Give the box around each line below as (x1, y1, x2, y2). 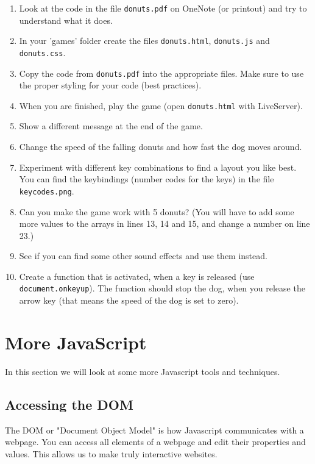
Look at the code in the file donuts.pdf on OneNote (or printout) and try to (19, 2, 307, 14)
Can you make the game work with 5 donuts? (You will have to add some (19, 205, 294, 218)
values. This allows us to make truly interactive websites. (5, 447, 218, 460)
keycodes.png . (19, 184, 74, 197)
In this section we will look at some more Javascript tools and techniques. (5, 365, 280, 377)
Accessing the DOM (5, 394, 133, 413)
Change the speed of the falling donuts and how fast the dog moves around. (19, 140, 302, 153)
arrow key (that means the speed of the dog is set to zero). (19, 294, 239, 307)
